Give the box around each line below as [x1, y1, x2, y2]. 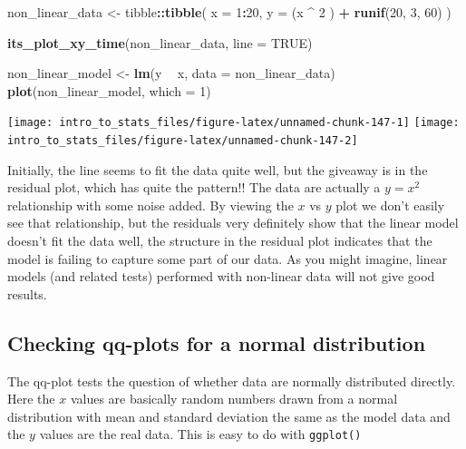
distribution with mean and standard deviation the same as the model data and [7, 406, 451, 425]
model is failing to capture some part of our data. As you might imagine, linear [7, 249, 448, 268]
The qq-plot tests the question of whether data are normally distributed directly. [7, 371, 456, 390]
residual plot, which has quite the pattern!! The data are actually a [7, 178, 381, 197]
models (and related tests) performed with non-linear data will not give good [7, 267, 435, 286]
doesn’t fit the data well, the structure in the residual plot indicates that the [7, 231, 432, 250]
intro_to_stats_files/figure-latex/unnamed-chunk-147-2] [7, 134, 358, 148]
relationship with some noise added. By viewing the [7, 195, 294, 214]
